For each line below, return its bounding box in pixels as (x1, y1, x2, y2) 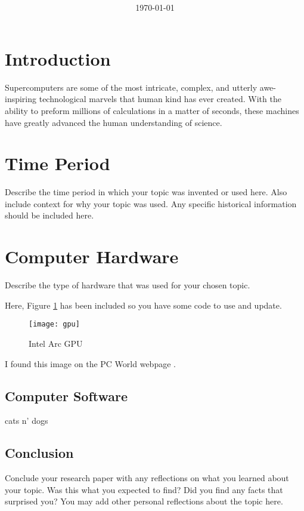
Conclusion (5, 444, 74, 462)
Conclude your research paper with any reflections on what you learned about (5, 472, 289, 484)
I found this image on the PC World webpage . (5, 357, 176, 370)
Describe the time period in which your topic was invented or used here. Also (5, 186, 287, 198)
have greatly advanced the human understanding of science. (5, 116, 222, 128)
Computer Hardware (5, 244, 179, 269)
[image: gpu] (29, 320, 80, 329)
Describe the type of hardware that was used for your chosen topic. (5, 279, 250, 291)
